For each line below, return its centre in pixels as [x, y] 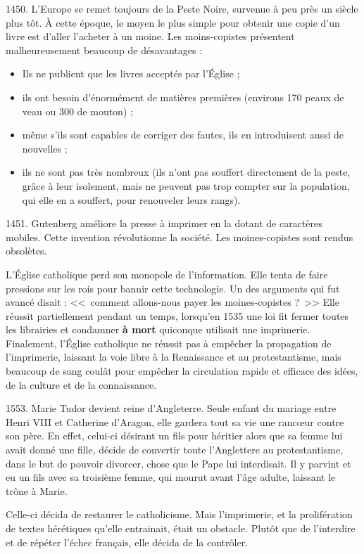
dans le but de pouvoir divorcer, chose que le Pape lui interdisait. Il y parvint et [178, 463]
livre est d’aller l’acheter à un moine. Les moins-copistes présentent [150, 36]
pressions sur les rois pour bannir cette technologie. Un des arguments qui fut [173, 288]
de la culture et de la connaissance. [81, 384]
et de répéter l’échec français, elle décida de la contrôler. [127, 542]
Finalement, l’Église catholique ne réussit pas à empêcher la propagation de [169, 343]
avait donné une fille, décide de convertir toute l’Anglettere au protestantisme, [175, 450]
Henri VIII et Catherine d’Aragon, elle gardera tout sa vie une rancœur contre [175, 421]
